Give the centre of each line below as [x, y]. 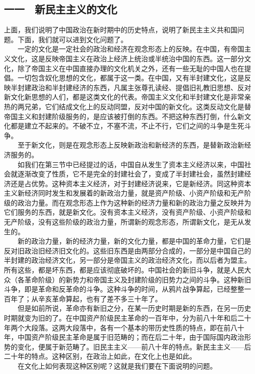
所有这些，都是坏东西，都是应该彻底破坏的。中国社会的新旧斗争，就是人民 [124, 270]
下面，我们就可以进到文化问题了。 [72, 39]
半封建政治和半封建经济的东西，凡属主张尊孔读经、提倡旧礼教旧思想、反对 [131, 87]
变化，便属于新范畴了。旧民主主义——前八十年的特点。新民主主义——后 [134, 346]
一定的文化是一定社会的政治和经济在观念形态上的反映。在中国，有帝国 [131, 49]
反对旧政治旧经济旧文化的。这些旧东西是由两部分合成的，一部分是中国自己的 [127, 250]
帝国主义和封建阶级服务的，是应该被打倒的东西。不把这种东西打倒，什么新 [124, 116]
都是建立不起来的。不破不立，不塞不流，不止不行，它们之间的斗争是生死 [127, 126]
